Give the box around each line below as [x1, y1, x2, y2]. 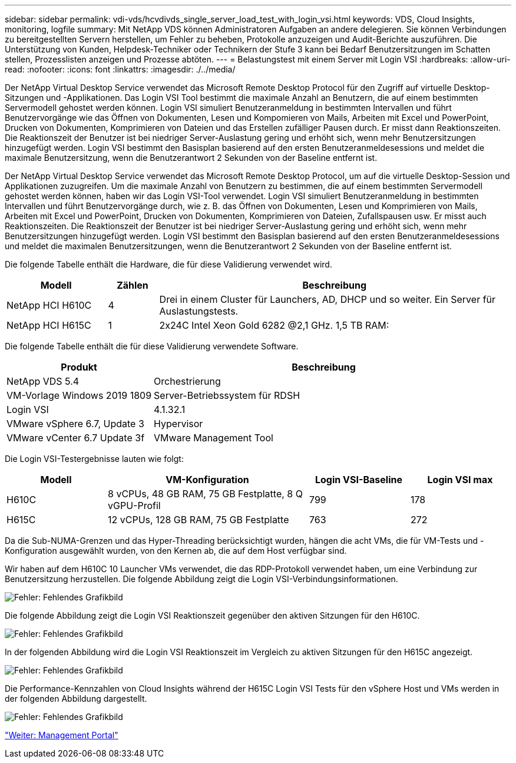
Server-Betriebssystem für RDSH [154, 389, 300, 401]
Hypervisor [154, 418, 203, 430]
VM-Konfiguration [166, 474, 249, 485]
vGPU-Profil [108, 500, 161, 511]
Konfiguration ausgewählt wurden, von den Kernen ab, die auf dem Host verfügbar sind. [5, 546, 347, 556]
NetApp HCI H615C [6, 319, 91, 331]
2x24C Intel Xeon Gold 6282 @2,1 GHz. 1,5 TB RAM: [159, 319, 389, 331]
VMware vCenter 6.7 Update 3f [6, 432, 145, 444]
